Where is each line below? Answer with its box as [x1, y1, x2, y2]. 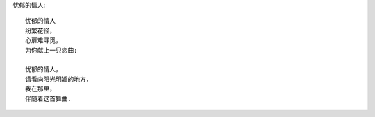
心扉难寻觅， [25, 37, 62, 44]
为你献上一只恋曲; [25, 46, 78, 54]
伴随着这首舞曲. [25, 94, 72, 102]
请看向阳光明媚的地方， [25, 75, 92, 83]
